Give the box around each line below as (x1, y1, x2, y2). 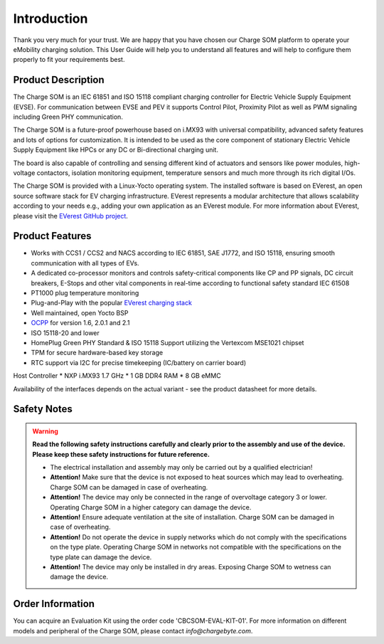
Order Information (13, 598, 95, 610)
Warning (32, 427, 58, 436)
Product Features (13, 230, 92, 242)
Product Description (13, 74, 105, 86)
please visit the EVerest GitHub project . (13, 211, 128, 220)
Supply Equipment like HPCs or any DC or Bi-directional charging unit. (13, 146, 218, 154)
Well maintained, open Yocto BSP (31, 308, 129, 317)
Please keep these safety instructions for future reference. (32, 450, 210, 458)
